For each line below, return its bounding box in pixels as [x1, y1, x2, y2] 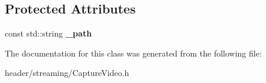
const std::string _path [5, 27, 92, 39]
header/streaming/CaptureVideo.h [5, 67, 129, 79]
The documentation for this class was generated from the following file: [5, 47, 262, 59]
